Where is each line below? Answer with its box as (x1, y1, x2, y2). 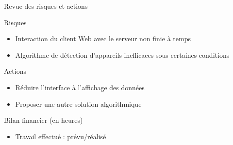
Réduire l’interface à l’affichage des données (15, 82, 145, 92)
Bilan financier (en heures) (4, 115, 83, 125)
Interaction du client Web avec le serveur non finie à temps (15, 33, 191, 44)
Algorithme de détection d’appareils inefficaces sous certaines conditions (15, 49, 230, 60)
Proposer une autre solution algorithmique (15, 98, 142, 109)
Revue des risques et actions (4, 1, 88, 11)
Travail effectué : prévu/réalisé (15, 131, 106, 141)
